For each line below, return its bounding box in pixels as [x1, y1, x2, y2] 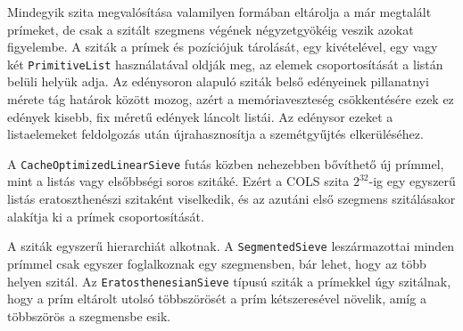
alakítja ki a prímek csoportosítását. [7, 206, 204, 225]
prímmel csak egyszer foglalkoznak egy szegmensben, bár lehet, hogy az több [7, 254, 426, 272]
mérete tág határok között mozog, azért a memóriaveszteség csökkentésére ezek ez [7, 90, 454, 109]
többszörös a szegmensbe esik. [7, 306, 171, 325]
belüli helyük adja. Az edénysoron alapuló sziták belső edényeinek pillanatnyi [7, 72, 429, 91]
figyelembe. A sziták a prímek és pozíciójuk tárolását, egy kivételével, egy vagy [7, 37, 438, 56]
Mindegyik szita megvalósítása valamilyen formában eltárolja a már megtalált [7, 3, 432, 20]
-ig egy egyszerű [368, 172, 456, 190]
